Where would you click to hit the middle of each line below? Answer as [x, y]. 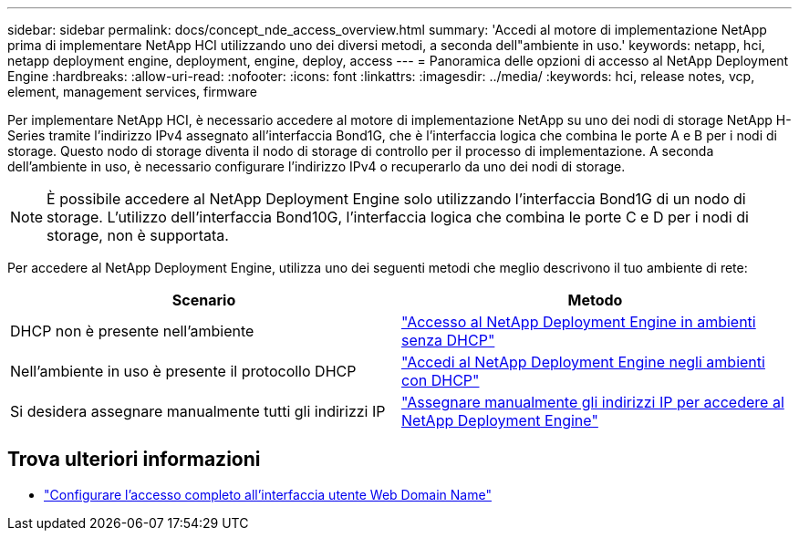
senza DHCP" [448, 340]
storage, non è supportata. [138, 235]
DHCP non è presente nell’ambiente [132, 331]
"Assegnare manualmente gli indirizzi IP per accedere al [593, 402]
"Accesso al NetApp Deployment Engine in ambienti [579, 322]
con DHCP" [441, 380]
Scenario [204, 300]
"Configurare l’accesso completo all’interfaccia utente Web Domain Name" [268, 494]
